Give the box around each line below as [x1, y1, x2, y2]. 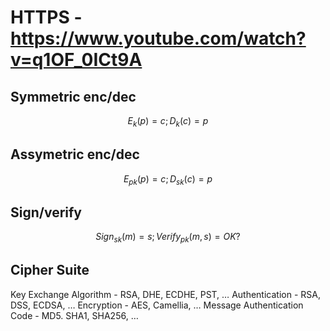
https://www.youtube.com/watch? [10, 27, 307, 50]
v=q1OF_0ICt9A [10, 49, 143, 71]
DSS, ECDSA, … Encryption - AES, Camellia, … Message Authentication [10, 299, 304, 311]
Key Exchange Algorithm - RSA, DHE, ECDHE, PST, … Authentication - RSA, [10, 288, 321, 300]
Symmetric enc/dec [10, 88, 137, 105]
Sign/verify [10, 204, 82, 221]
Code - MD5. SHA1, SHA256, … [10, 309, 139, 321]
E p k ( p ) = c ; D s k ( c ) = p [123, 172, 213, 187]
